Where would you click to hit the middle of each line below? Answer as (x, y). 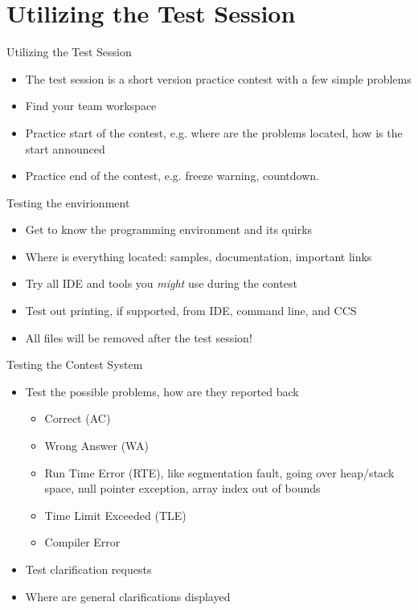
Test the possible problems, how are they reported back (162, 391)
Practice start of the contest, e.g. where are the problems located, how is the (214, 132)
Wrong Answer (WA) (96, 446)
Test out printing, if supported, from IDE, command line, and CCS (191, 311)
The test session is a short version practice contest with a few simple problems (218, 78)
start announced (65, 148)
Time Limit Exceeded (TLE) (115, 515)
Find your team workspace (91, 106)
